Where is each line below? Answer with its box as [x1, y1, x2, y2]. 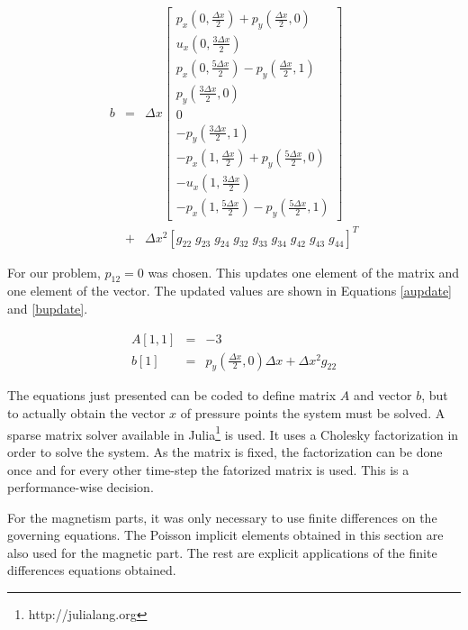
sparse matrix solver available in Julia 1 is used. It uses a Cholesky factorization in [7, 422, 459, 443]
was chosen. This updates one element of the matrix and [148, 262, 460, 281]
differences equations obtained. [7, 561, 176, 580]
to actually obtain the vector [7, 404, 166, 423]
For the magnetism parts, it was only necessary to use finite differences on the [7, 507, 437, 526]
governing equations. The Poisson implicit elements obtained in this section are [7, 525, 444, 544]
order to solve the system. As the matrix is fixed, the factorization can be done [7, 442, 443, 461]
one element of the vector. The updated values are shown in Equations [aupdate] [7, 281, 453, 300]
